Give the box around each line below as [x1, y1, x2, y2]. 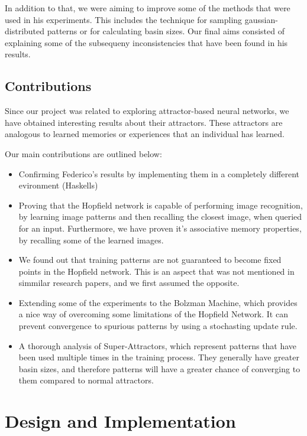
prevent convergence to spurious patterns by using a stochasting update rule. [18, 320, 298, 332]
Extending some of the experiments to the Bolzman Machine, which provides [18, 296, 298, 308]
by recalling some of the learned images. [18, 233, 164, 246]
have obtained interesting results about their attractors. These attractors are [5, 116, 283, 128]
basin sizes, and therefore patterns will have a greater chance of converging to [18, 362, 300, 375]
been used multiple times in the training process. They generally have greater [18, 351, 299, 363]
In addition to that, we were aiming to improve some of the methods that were [5, 2, 290, 14]
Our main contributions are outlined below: [5, 147, 162, 160]
